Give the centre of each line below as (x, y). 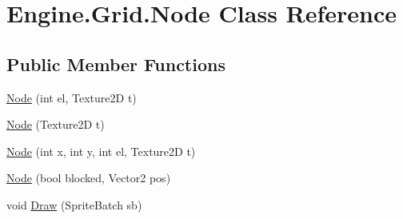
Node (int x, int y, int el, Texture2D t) (101, 151)
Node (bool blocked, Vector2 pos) (89, 178)
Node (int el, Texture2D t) (72, 97)
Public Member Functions (116, 64)
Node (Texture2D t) (56, 124)
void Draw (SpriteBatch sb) (74, 204)
